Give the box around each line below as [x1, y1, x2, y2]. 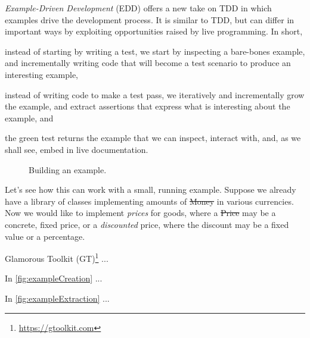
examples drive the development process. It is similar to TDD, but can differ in [5, 13, 294, 26]
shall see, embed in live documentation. [5, 143, 148, 155]
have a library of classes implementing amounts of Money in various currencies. [5, 195, 294, 207]
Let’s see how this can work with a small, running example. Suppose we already [5, 183, 296, 196]
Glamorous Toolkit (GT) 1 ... [5, 251, 108, 264]
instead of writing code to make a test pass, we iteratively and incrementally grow [5, 88, 305, 101]
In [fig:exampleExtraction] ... [5, 292, 110, 304]
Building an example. [29, 163, 107, 176]
